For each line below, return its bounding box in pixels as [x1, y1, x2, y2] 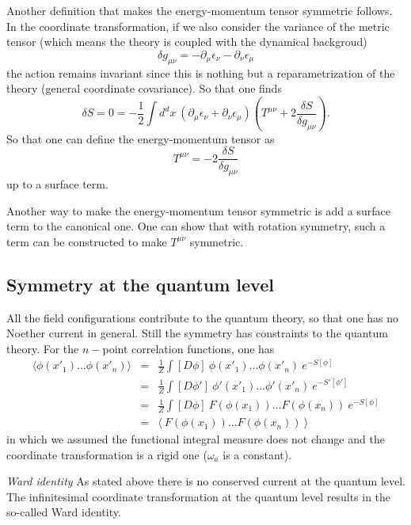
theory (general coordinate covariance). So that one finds [6, 80, 282, 97]
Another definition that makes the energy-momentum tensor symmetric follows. [6, 2, 393, 18]
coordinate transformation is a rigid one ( [6, 446, 207, 462]
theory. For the [6, 340, 79, 356]
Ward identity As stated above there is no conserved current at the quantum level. [6, 473, 406, 489]
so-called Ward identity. [6, 504, 121, 520]
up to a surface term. [6, 176, 108, 192]
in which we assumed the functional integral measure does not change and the [6, 431, 385, 447]
